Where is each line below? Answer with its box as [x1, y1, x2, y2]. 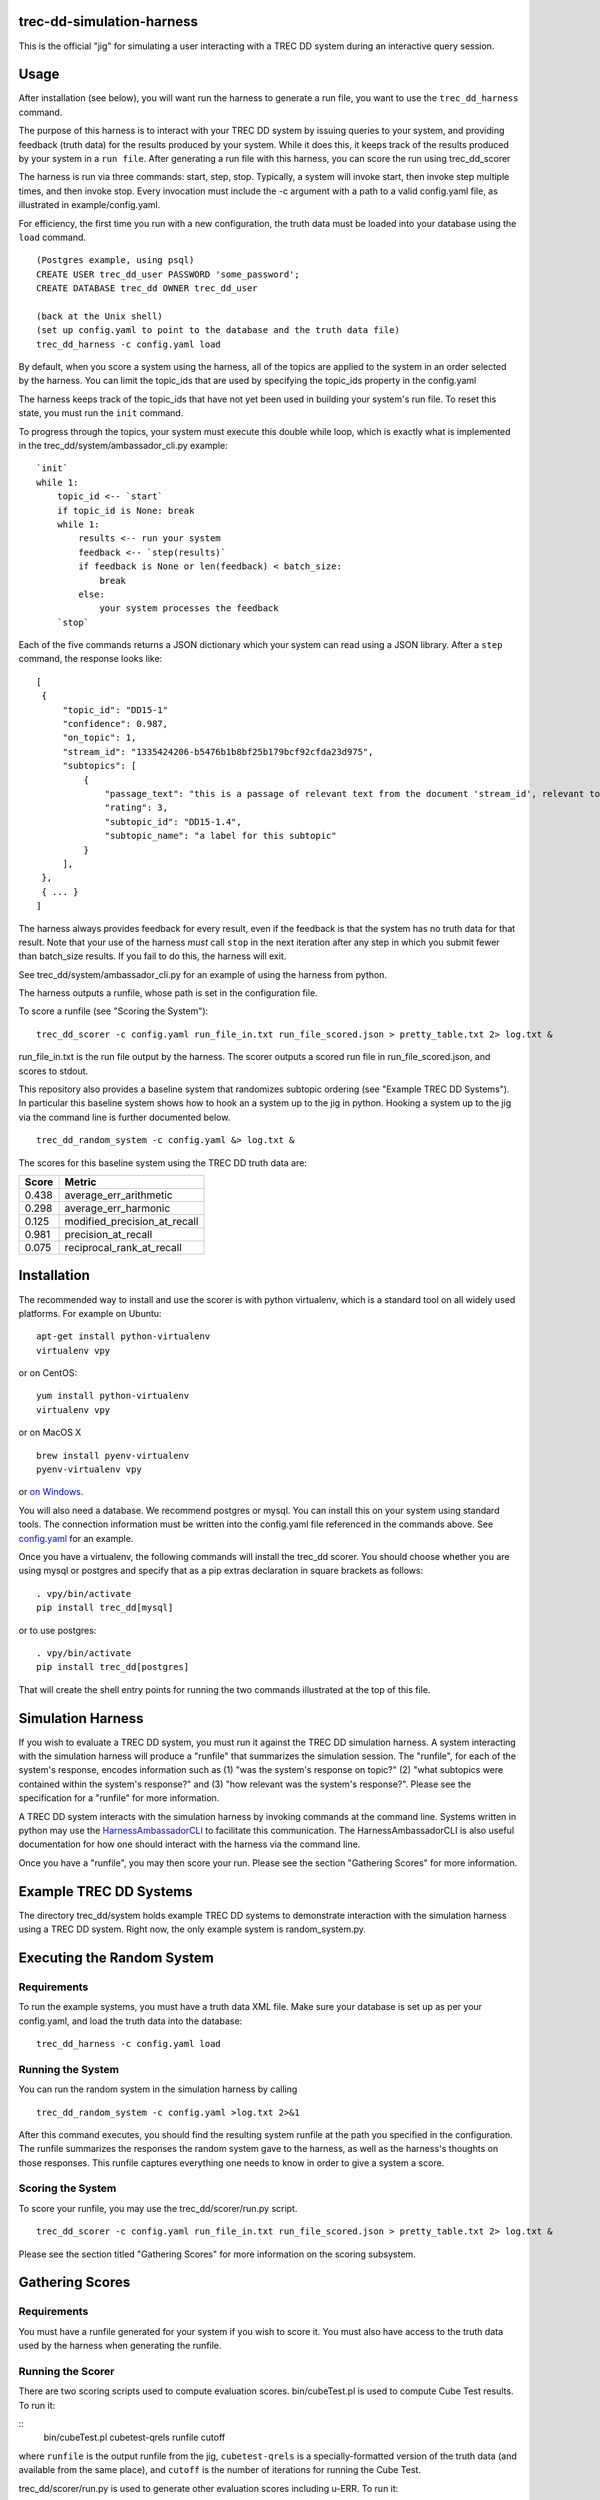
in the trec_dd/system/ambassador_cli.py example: [18, 440, 229, 452]
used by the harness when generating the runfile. [18, 2340, 222, 2352]
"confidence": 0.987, [62, 718, 169, 730]
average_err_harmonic [64, 1201, 171, 1215]
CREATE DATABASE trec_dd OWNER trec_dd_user [36, 283, 259, 294]
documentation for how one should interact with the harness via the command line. [18, 1838, 361, 1850]
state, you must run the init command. [18, 407, 184, 419]
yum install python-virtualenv [36, 1390, 190, 1402]
